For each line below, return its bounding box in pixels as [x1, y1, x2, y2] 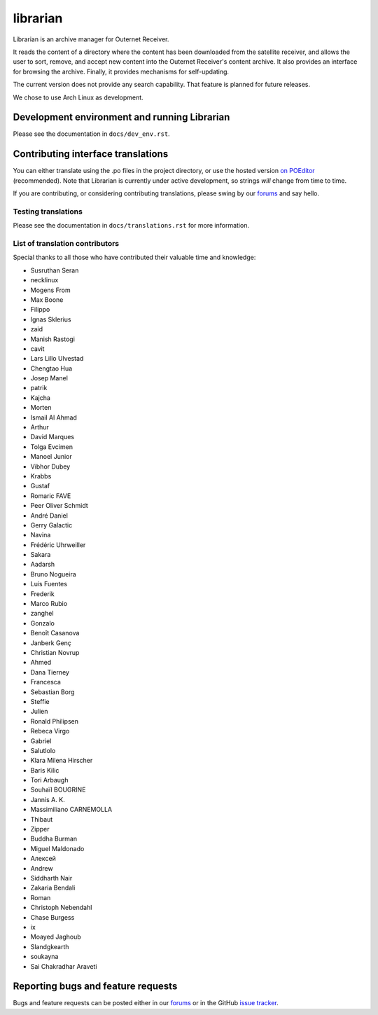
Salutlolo [30, 746, 56, 754]
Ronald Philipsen [30, 717, 79, 725]
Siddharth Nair [30, 874, 73, 882]
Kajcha [30, 393, 50, 402]
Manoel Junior [30, 453, 73, 461]
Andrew [30, 864, 53, 872]
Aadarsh [30, 560, 55, 569]
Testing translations [13, 207, 83, 216]
